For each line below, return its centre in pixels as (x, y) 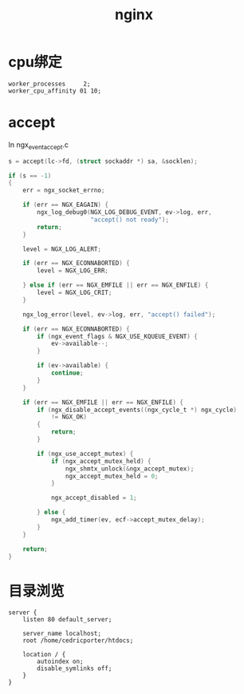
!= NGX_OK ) (69, 417)
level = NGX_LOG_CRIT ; (75, 293)
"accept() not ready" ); (130, 220)
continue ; (67, 373)
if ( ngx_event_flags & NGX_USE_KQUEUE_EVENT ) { (117, 336)
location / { (44, 655)
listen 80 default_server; (67, 620)
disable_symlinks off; (75, 668)
